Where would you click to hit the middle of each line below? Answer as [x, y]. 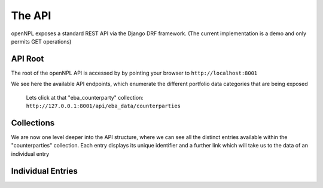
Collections [33, 123]
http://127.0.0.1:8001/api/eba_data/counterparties [103, 106]
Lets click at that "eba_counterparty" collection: [85, 97]
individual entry [30, 154]
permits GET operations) [41, 41]
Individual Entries [44, 171]
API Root [28, 59]
